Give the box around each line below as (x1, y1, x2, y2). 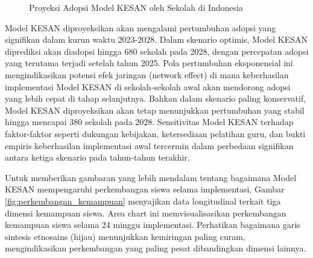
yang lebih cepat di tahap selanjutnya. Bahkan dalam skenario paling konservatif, (5, 92, 306, 105)
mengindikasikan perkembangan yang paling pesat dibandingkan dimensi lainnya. (5, 242, 306, 254)
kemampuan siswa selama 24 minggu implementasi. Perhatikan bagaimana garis (5, 218, 300, 231)
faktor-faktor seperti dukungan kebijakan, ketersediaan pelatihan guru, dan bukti (5, 127, 306, 140)
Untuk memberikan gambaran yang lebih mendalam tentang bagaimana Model (5, 171, 297, 183)
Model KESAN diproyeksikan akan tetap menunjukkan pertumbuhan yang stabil (5, 103, 305, 116)
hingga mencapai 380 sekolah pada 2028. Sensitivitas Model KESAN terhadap (5, 115, 294, 128)
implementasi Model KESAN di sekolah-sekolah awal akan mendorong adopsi (5, 80, 291, 93)
